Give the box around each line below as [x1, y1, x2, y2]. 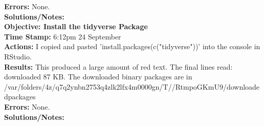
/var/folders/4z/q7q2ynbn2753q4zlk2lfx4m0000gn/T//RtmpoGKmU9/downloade [4, 81, 260, 92]
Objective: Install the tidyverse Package [4, 21, 148, 32]
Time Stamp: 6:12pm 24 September [4, 31, 121, 41]
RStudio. [4, 51, 32, 61]
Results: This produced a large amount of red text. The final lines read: [4, 61, 233, 72]
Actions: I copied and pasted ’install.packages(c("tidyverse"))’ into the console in [4, 41, 260, 52]
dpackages [4, 91, 36, 102]
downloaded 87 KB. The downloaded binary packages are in [4, 71, 192, 82]
